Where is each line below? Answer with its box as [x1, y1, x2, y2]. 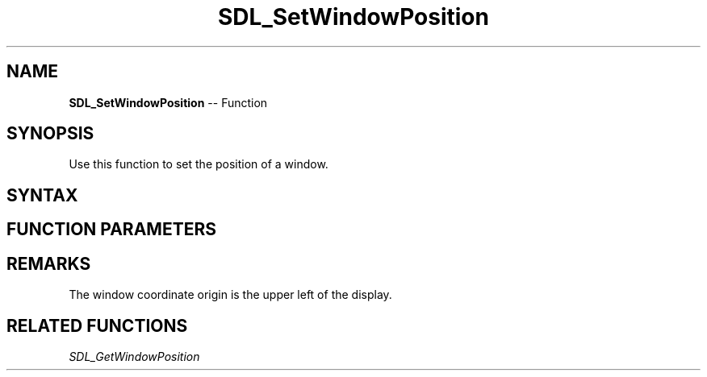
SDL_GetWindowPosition [69, 349, 200, 363]
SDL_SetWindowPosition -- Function [69, 95, 268, 110]
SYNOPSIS [6, 123, 94, 144]
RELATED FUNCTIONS [6, 315, 188, 336]
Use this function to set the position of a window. [69, 157, 328, 172]
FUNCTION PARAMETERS [6, 219, 216, 240]
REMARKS [6, 253, 91, 274]
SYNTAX [6, 184, 78, 205]
